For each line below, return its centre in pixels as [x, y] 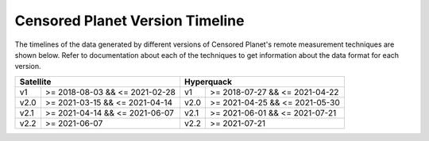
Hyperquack [208, 82]
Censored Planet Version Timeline [129, 21]
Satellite [35, 82]
